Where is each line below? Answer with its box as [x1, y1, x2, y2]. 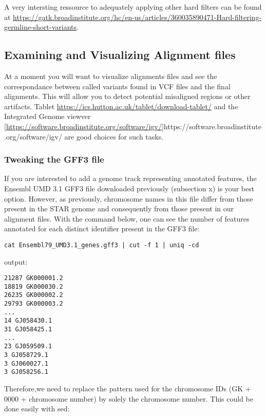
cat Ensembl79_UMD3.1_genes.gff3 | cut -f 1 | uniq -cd [4, 241, 199, 249]
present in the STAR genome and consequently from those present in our [4, 203, 234, 214]
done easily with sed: [4, 403, 70, 414]
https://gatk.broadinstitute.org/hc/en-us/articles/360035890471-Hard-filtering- [13, 11, 262, 22]
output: [4, 256, 28, 267]
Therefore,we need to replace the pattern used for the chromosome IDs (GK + [4, 383, 251, 394]
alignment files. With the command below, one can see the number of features [4, 213, 250, 224]
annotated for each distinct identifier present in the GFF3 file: [4, 223, 200, 234]
